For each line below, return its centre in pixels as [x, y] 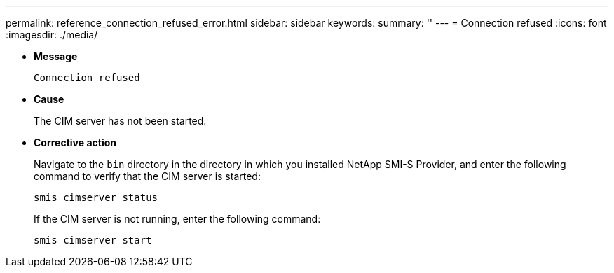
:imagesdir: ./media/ [52, 35]
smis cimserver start [93, 240]
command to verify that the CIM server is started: [147, 176]
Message [56, 56]
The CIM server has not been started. [120, 121]
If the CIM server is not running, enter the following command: [177, 219]
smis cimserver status [96, 197]
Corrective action [75, 142]
